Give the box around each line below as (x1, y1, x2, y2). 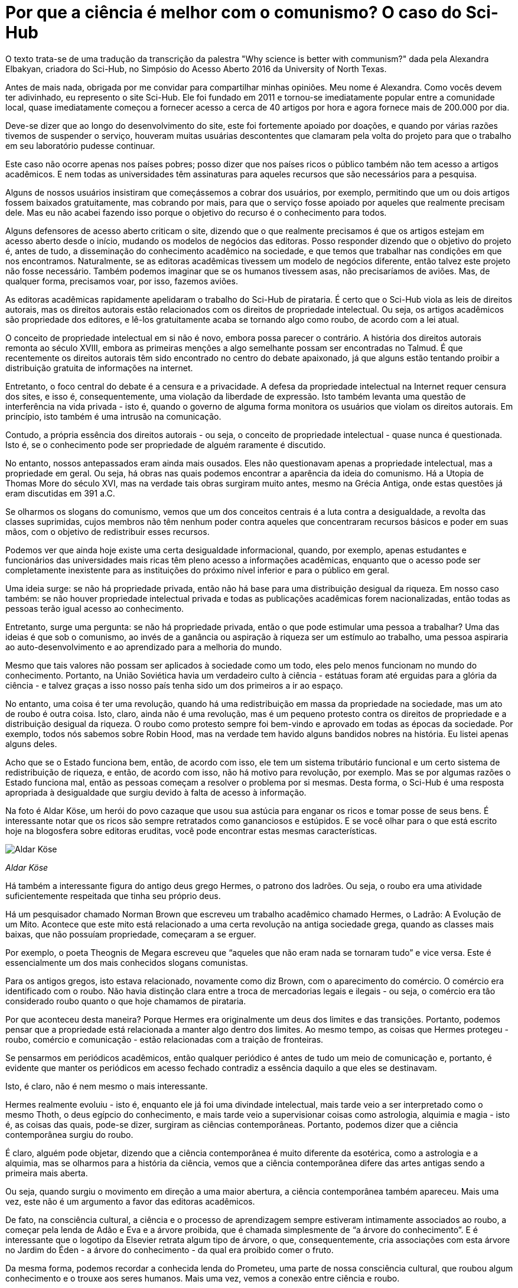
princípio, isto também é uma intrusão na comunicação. (5, 411, 221, 421)
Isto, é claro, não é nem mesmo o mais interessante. (5, 1081, 208, 1091)
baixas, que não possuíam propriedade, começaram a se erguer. (5, 929, 256, 939)
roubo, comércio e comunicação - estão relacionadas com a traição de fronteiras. (5, 1034, 324, 1044)
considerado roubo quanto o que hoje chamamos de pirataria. (5, 995, 246, 1006)
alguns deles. (5, 738, 57, 749)
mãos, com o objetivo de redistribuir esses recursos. (5, 526, 210, 537)
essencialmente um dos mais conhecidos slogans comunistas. (5, 957, 248, 968)
